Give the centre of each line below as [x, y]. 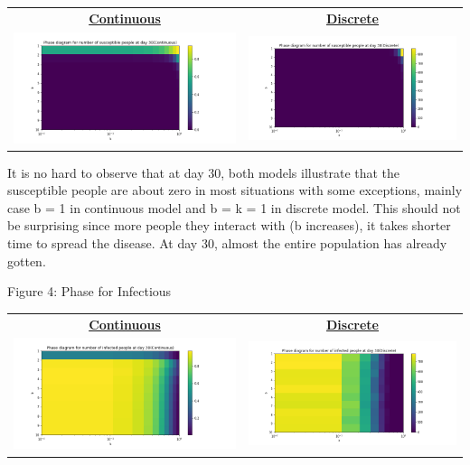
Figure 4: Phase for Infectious [89, 291]
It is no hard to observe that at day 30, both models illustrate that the [204, 172]
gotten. [27, 260]
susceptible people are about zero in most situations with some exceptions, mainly [235, 190]
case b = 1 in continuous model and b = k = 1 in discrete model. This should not [234, 207]
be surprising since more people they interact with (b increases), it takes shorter [229, 225]
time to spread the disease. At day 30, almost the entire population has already [227, 243]
